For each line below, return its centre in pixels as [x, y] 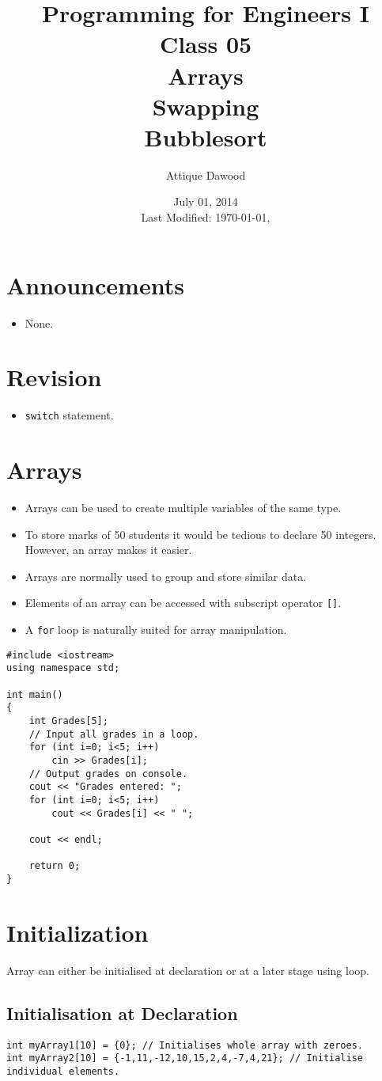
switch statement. [69, 415]
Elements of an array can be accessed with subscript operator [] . [183, 603]
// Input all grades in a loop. [114, 734]
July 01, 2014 [206, 201]
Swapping [206, 106]
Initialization [78, 932]
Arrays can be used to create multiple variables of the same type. [183, 508]
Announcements [95, 284]
